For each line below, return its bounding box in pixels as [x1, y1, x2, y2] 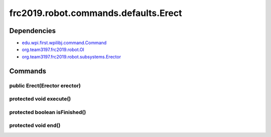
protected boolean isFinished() [9, 108, 86, 115]
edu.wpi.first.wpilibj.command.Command [22, 40, 107, 46]
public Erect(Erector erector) [9, 82, 81, 89]
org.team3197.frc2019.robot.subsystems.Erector [22, 53, 121, 59]
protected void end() [9, 122, 61, 129]
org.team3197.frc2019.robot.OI [22, 46, 85, 52]
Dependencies [9, 26, 56, 35]
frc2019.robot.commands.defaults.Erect [9, 7, 182, 18]
